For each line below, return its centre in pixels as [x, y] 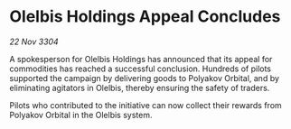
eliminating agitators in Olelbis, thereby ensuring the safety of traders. [140, 88]
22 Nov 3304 [34, 41]
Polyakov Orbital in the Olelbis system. [81, 115]
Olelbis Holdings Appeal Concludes [145, 17]
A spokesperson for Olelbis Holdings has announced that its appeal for [141, 59]
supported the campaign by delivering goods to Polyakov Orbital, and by [145, 78]
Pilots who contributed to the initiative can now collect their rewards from [145, 105]
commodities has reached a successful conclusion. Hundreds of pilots [141, 69]
